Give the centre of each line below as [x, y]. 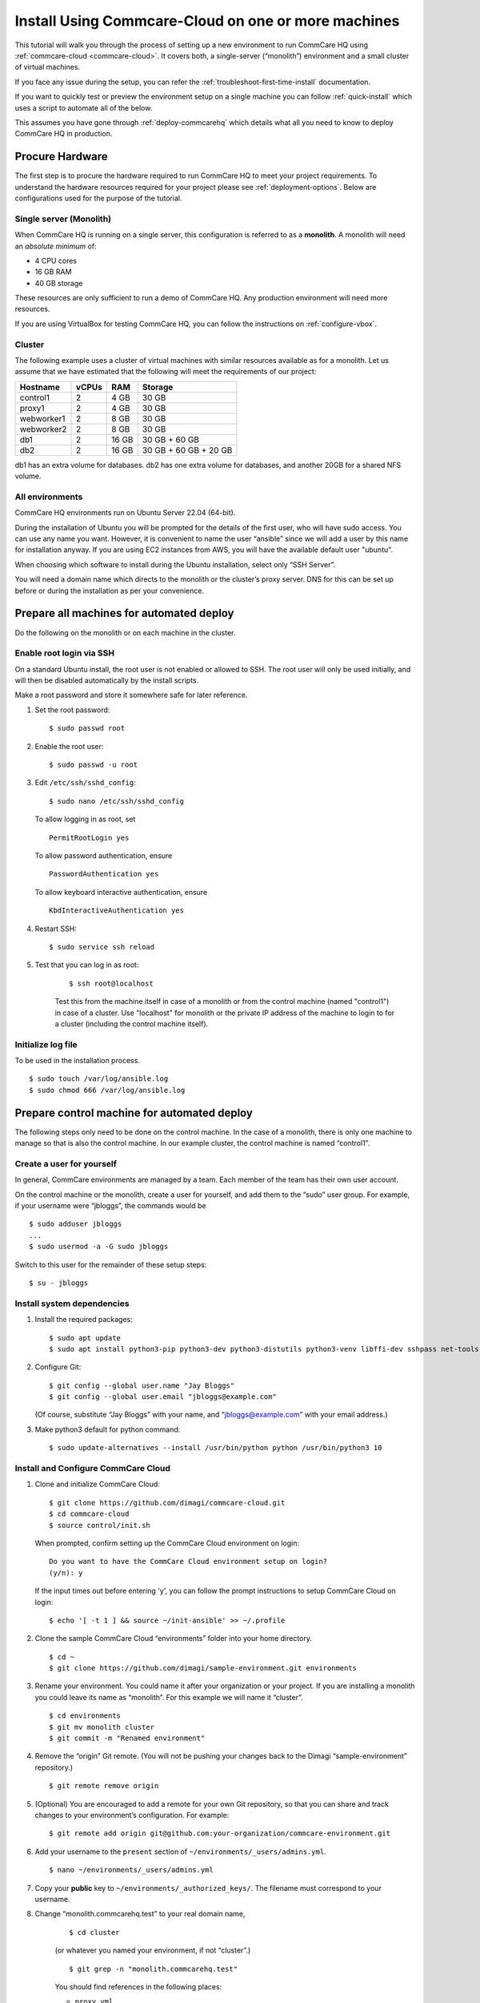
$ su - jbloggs [59, 1283]
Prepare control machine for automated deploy [134, 1112]
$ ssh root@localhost [111, 983]
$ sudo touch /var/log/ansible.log [99, 1079]
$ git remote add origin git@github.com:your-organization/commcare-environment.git [220, 1834]
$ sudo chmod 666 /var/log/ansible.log [107, 1090]
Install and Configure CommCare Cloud [93, 1469]
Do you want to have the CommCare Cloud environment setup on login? [188, 1562]
